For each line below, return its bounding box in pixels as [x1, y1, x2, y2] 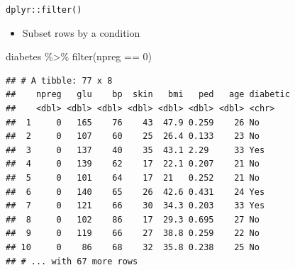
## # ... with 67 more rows [6, 256, 138, 266]
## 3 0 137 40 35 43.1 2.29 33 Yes [6, 145, 265, 155]
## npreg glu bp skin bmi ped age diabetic [6, 89, 290, 100]
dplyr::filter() [6, 5, 82, 15]
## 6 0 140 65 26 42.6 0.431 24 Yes [6, 186, 265, 197]
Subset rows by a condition [22, 25, 140, 40]
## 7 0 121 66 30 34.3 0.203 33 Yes [6, 201, 265, 211]
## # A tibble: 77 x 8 [6, 75, 113, 86]
